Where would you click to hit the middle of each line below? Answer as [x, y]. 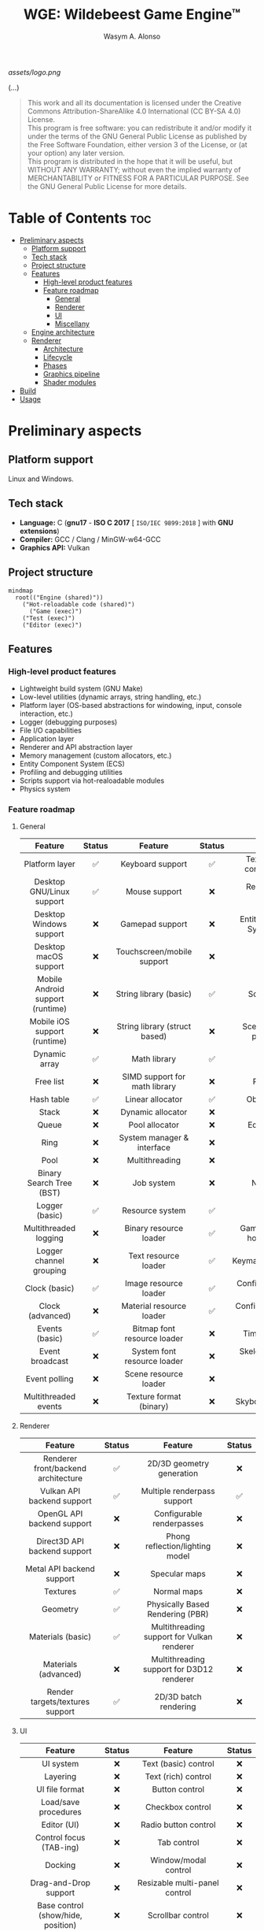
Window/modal [178, 1860]
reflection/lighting [178, 1547]
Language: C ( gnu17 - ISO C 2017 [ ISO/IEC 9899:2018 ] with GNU [126, 522]
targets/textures [60, 1702]
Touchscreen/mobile [154, 952]
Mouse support [154, 891]
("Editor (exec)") [52, 625]
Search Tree [49, 1183]
